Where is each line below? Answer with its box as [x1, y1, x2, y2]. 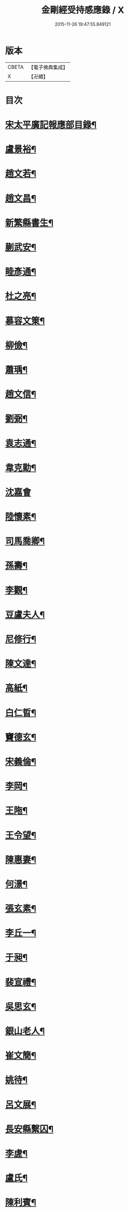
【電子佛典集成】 [28, 64, 68, 71]
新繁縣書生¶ [5, 217, 54, 228]
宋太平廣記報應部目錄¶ [5, 119, 97, 131]
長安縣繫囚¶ [5, 1123, 54, 1135]
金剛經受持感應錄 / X [41, 4, 125, 16]
